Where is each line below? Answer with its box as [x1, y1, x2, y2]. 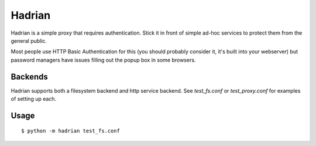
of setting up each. [11, 96, 57, 103]
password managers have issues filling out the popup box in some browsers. [11, 56, 196, 63]
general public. [11, 37, 47, 44]
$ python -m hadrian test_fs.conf [21, 128, 120, 134]
